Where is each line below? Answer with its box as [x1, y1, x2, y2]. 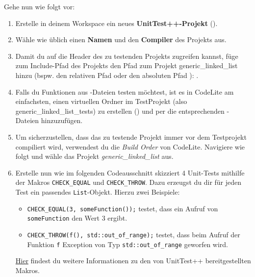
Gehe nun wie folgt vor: [4, 1, 75, 11]
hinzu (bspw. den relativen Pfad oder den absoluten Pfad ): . [15, 70, 199, 80]
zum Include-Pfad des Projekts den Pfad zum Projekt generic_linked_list [15, 60, 238, 71]
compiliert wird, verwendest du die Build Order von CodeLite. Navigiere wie [15, 141, 245, 151]
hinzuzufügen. [41, 115, 83, 126]
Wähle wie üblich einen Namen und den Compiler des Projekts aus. [15, 34, 227, 45]
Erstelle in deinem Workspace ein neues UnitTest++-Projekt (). [15, 18, 218, 28]
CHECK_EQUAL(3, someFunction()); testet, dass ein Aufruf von [27, 203, 218, 213]
